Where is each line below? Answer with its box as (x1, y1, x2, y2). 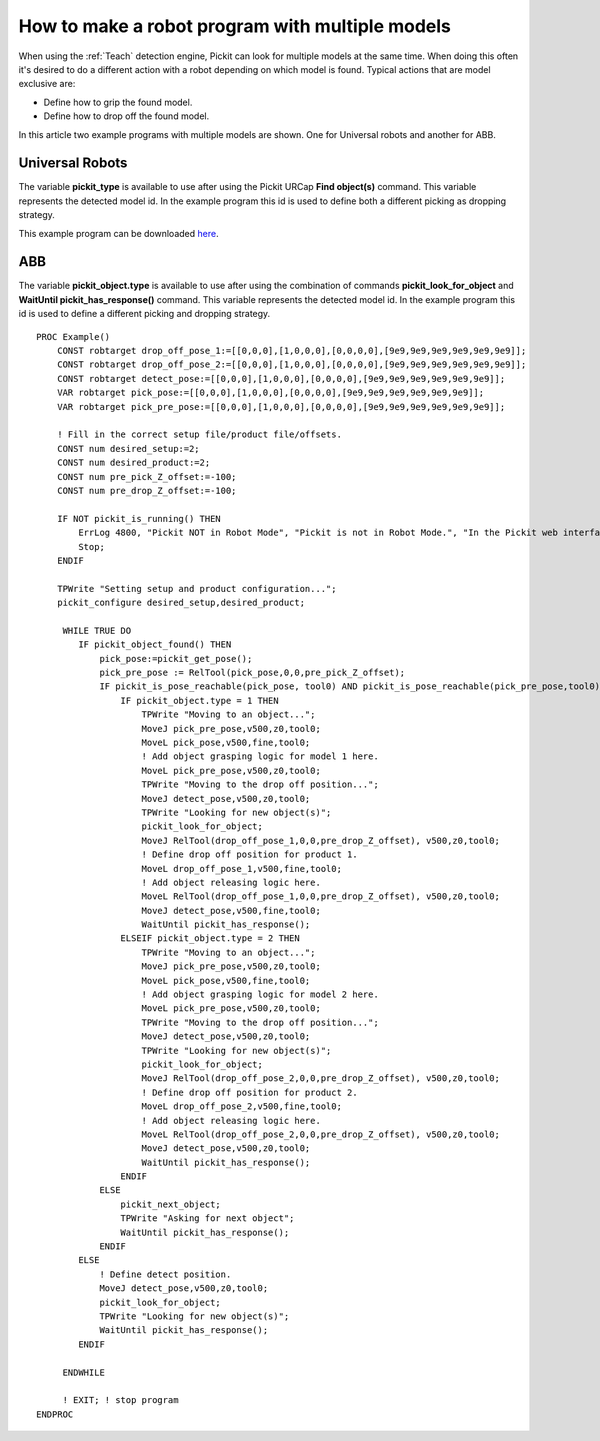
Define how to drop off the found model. (43, 110, 210, 122)
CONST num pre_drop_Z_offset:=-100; (56, 485, 237, 496)
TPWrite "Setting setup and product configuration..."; (56, 583, 337, 594)
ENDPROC (36, 1408, 74, 1420)
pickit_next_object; (120, 1198, 222, 1210)
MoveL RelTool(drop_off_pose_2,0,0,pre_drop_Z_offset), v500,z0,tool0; (141, 1128, 500, 1140)
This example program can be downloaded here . (18, 227, 219, 239)
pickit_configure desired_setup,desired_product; (56, 597, 305, 609)
